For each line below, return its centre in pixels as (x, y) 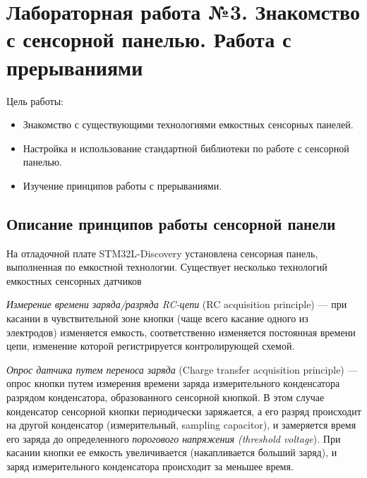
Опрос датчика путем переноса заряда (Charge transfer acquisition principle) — (182, 369)
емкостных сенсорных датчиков (74, 280)
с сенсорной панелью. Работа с (149, 39)
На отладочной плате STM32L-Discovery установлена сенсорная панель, (162, 253)
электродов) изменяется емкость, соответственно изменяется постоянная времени (181, 332)
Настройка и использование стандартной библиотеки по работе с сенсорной (186, 148)
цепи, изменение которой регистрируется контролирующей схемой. (151, 346)
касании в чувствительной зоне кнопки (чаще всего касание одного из (157, 318)
